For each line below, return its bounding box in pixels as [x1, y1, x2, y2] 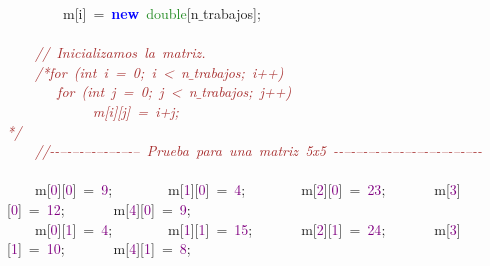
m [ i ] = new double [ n [62, 3, 199, 23]
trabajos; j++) [201, 81, 292, 102]
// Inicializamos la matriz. [35, 42, 206, 63]
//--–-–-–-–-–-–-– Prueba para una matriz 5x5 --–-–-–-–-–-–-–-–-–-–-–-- [35, 140, 482, 161]
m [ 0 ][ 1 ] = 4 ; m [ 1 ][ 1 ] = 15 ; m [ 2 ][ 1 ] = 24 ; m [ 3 [34, 218, 457, 239]
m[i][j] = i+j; [92, 100, 179, 121]
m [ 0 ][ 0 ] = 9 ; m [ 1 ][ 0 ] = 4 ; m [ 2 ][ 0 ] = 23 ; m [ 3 [34, 179, 457, 200]
